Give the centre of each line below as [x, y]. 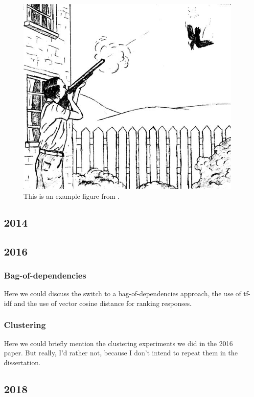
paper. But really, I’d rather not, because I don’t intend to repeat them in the [121, 353]
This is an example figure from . [72, 196]
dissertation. [22, 362]
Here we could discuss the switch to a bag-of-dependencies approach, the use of [123, 293]
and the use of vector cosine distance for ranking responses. [103, 303]
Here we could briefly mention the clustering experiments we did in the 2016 [118, 343]
